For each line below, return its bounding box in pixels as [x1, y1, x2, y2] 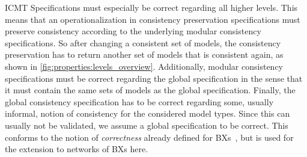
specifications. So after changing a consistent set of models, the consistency [5, 36, 281, 49]
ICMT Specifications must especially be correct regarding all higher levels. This [5, 1, 298, 13]
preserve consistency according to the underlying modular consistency [5, 25, 261, 37]
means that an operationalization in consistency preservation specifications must [5, 13, 300, 25]
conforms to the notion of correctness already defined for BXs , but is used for [5, 131, 294, 143]
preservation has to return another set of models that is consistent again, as [5, 48, 284, 61]
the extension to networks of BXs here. [5, 143, 148, 155]
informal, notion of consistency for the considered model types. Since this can [5, 107, 290, 120]
